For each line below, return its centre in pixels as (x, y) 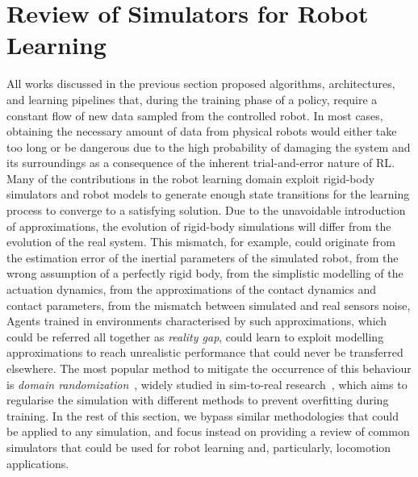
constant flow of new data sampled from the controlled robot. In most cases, (195, 115)
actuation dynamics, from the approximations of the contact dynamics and (192, 289)
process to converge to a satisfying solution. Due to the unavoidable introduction (206, 210)
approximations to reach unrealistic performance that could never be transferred (205, 352)
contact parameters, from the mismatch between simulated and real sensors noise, (209, 305)
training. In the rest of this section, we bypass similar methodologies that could (203, 415)
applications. (38, 463)
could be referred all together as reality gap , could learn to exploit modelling (195, 336)
